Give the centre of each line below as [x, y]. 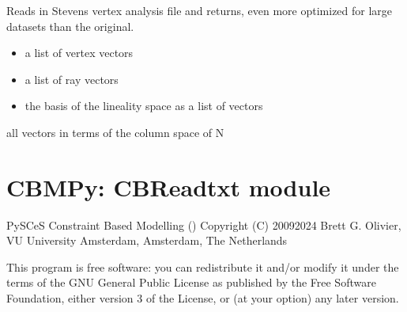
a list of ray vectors [72, 79]
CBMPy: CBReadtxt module [169, 186]
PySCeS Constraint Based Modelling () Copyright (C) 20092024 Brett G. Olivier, [204, 224]
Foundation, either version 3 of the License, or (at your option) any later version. [203, 298]
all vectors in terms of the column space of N [115, 132]
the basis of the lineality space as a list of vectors [144, 106]
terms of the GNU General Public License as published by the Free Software [191, 282]
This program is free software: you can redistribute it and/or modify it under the [203, 266]
